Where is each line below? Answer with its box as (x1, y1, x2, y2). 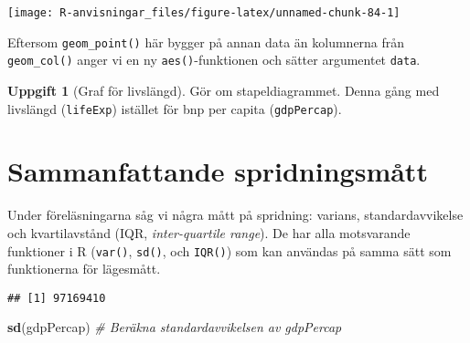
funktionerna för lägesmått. (7, 259, 161, 278)
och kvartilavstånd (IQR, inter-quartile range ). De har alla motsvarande (7, 223, 411, 242)
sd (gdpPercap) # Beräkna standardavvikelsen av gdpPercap (7, 317, 342, 337)
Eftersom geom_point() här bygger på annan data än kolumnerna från (7, 32, 405, 51)
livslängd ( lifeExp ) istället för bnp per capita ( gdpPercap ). (7, 99, 342, 118)
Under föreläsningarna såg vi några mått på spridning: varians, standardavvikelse (7, 205, 464, 224)
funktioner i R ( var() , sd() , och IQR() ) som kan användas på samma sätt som (7, 241, 452, 260)
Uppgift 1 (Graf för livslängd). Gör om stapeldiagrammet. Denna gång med (7, 80, 440, 99)
